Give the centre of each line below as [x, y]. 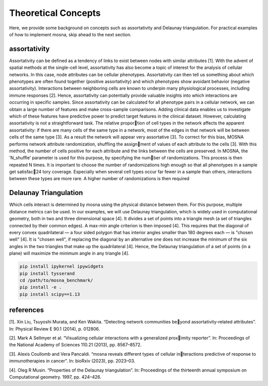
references [27, 310]
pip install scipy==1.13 [50, 294]
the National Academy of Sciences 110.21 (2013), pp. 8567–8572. [75, 345]
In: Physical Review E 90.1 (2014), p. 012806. [55, 329]
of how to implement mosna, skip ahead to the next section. [70, 34]
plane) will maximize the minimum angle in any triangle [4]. [69, 254]
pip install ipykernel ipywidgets [62, 266]
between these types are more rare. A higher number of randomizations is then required [99, 179]
